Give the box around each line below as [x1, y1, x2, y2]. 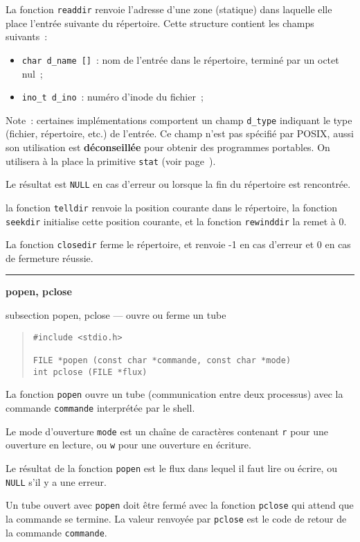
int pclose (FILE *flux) [33, 367, 147, 377]
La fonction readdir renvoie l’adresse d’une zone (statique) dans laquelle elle [6, 2, 332, 16]
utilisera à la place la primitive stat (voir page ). [6, 153, 216, 168]
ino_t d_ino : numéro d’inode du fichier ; [21, 89, 204, 104]
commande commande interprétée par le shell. [6, 400, 195, 414]
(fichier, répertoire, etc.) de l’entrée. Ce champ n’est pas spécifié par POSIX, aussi [6, 126, 354, 141]
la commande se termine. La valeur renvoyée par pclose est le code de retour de [6, 511, 347, 525]
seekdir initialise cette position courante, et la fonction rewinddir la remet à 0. [6, 213, 347, 228]
